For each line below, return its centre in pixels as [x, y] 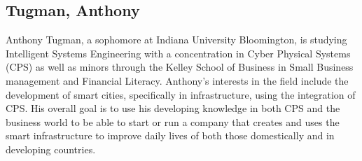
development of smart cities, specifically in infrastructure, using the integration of [181, 94]
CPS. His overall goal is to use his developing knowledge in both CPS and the [173, 108]
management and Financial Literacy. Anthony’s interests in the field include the [177, 80]
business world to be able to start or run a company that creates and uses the [173, 121]
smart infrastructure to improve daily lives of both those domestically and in [170, 135]
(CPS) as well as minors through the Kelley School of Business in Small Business [180, 67]
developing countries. [51, 149]
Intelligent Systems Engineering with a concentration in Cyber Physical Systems [178, 53]
